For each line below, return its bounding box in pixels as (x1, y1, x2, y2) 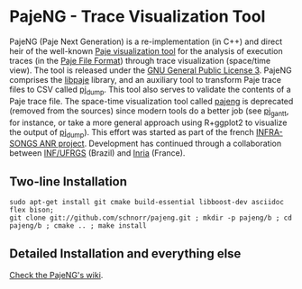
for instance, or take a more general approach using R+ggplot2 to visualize (9, 117, 288, 128)
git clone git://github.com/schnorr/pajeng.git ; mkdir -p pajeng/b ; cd (9, 213, 293, 222)
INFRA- (255, 126, 284, 137)
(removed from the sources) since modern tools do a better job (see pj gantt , (9, 105, 289, 118)
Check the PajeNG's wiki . (9, 269, 104, 280)
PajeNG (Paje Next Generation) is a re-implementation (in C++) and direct (9, 36, 282, 47)
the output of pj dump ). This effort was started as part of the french (9, 126, 254, 140)
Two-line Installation (9, 174, 128, 189)
